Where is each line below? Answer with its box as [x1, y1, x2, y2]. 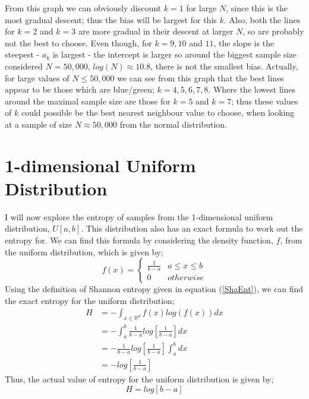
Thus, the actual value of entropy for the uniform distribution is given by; [5, 372, 274, 385]
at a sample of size [5, 118, 72, 130]
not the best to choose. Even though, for [5, 36, 152, 49]
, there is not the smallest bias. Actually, [150, 59, 298, 72]
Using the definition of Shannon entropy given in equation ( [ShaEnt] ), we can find [5, 283, 304, 295]
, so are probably [242, 25, 304, 37]
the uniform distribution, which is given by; [5, 245, 163, 258]
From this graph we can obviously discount [5, 2, 162, 14]
